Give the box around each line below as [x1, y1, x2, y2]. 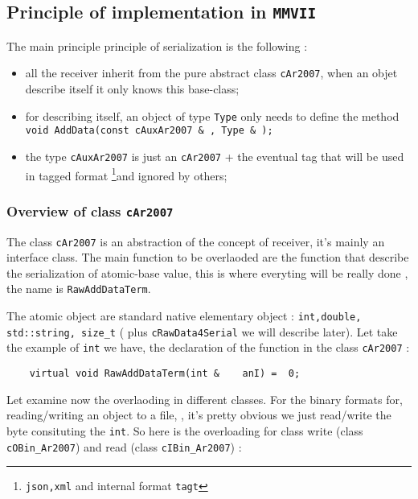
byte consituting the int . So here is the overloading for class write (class [6, 422, 363, 439]
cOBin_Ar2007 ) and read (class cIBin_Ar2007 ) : [6, 438, 242, 455]
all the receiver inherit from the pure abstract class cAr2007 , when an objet [25, 64, 398, 81]
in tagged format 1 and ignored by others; [25, 164, 227, 184]
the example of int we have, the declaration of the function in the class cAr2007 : [6, 339, 410, 356]
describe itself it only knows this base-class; [25, 80, 240, 97]
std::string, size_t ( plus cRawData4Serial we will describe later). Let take [6, 323, 398, 340]
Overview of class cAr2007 [6, 200, 174, 221]
